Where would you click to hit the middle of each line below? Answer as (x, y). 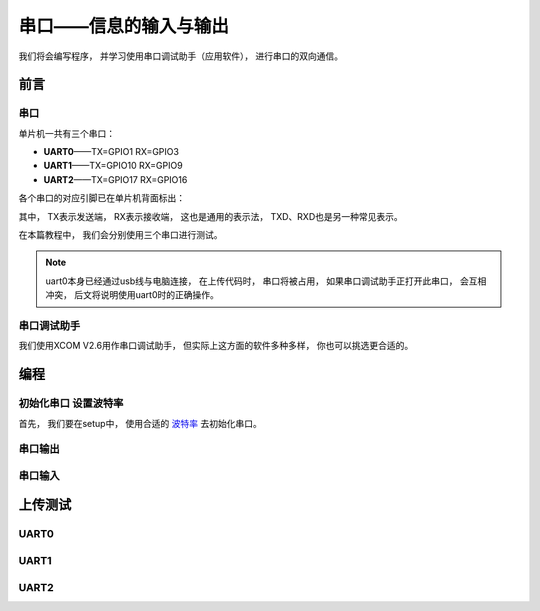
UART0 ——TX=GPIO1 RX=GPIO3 (111, 152)
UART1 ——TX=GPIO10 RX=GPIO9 (113, 166)
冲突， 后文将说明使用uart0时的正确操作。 (132, 295)
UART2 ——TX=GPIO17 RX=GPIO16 (115, 179)
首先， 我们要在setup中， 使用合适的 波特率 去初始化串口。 (140, 423)
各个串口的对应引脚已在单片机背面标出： (101, 198)
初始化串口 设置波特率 (71, 403)
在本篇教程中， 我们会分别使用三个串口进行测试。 (120, 235)
